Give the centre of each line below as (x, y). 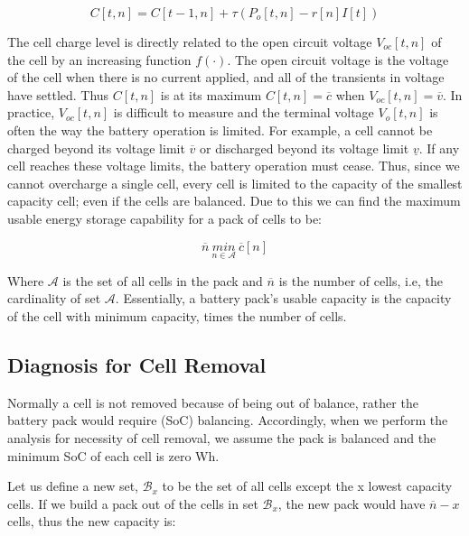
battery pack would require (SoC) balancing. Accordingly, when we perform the (228, 420)
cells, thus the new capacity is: (92, 521)
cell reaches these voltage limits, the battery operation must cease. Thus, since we (234, 166)
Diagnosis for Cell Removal (137, 364)
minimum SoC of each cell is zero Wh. (113, 455)
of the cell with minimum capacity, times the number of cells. (177, 315)
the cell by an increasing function (99, 59)
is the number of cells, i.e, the (361, 280)
